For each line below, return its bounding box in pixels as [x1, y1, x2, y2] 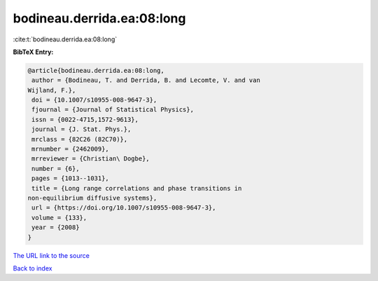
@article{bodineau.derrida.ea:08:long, [27, 67, 164, 74]
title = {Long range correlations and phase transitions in [31, 184, 242, 192]
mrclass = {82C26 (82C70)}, [31, 135, 128, 143]
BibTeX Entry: [13, 48, 54, 56]
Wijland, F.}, [27, 86, 76, 94]
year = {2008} [31, 224, 80, 231]
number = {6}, [31, 165, 80, 172]
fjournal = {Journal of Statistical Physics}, [31, 106, 194, 114]
